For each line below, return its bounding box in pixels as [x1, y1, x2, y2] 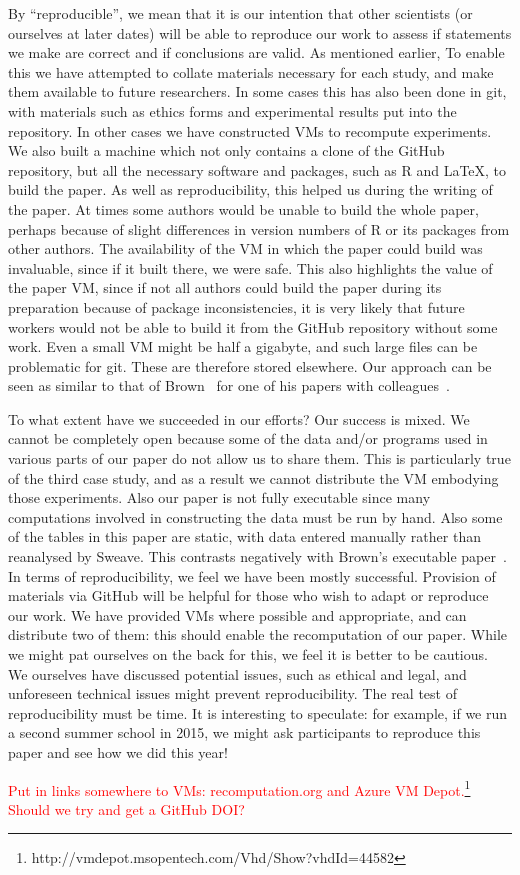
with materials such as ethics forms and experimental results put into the [8, 100, 457, 121]
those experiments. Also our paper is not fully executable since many [8, 487, 431, 508]
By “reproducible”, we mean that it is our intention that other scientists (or [8, 3, 473, 23]
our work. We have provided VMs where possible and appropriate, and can [8, 604, 467, 625]
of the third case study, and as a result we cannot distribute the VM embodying [8, 467, 499, 488]
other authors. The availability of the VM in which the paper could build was [8, 238, 483, 259]
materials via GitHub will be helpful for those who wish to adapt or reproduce [8, 585, 489, 606]
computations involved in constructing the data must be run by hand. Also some [8, 506, 503, 527]
